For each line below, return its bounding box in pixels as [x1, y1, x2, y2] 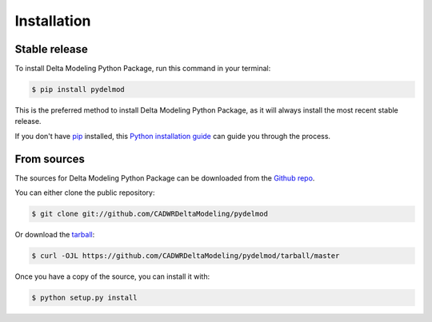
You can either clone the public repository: [14, 188, 155, 197]
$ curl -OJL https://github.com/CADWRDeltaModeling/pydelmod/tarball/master [31, 252, 340, 260]
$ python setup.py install [31, 293, 138, 303]
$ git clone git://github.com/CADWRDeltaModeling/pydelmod [31, 209, 268, 219]
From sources [14, 152, 86, 165]
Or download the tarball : [14, 230, 95, 240]
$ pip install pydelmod [31, 85, 126, 94]
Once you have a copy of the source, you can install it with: [14, 272, 210, 281]
